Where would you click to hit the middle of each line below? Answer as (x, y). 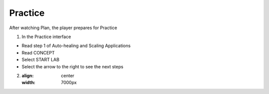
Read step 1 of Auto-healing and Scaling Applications (76, 46)
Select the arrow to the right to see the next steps (72, 66)
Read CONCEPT (38, 52)
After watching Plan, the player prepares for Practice (63, 28)
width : (29, 83)
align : (28, 75)
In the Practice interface (46, 37)
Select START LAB (41, 60)
